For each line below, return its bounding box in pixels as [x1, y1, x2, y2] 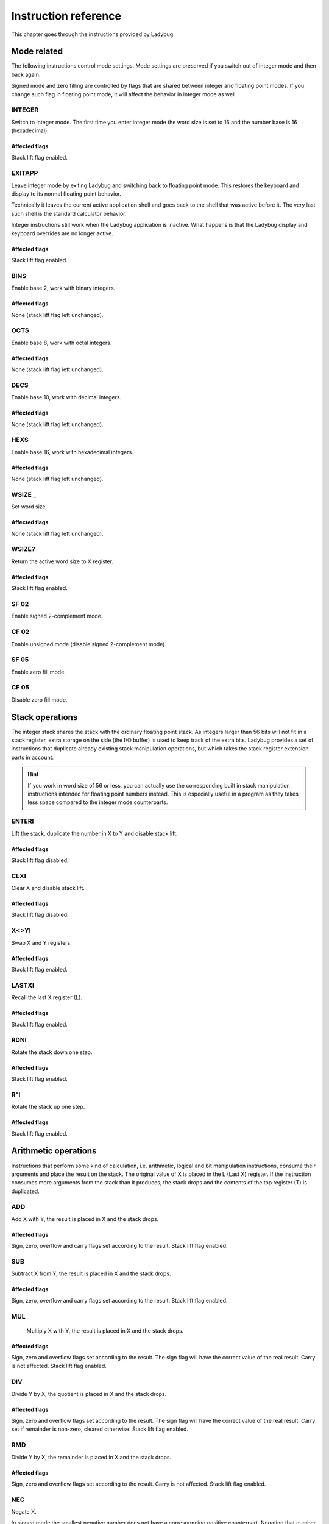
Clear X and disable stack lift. [11, 885, 85, 892]
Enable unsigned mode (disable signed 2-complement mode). [11, 640, 167, 647]
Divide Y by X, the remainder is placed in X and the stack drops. [11, 1453, 172, 1461]
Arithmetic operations [11, 1146, 97, 1156]
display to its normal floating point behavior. [11, 190, 121, 198]
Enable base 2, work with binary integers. [11, 284, 116, 292]
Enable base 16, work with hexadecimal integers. [11, 448, 133, 455]
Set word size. [11, 503, 48, 510]
